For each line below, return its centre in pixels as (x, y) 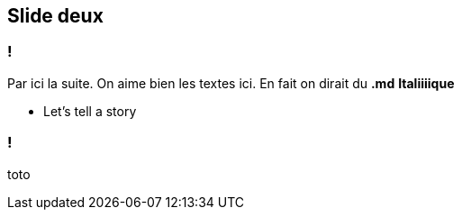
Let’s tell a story (90, 111)
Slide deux (55, 16)
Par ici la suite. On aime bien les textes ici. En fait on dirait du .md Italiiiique (231, 83)
